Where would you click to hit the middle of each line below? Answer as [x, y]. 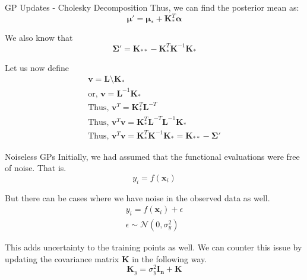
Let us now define [37, 67]
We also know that [39, 37]
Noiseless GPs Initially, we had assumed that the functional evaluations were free [152, 156]
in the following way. [170, 258]
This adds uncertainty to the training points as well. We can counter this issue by [153, 247]
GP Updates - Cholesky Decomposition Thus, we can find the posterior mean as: [152, 7]
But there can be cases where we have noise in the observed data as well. [137, 197]
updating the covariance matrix [62, 258]
